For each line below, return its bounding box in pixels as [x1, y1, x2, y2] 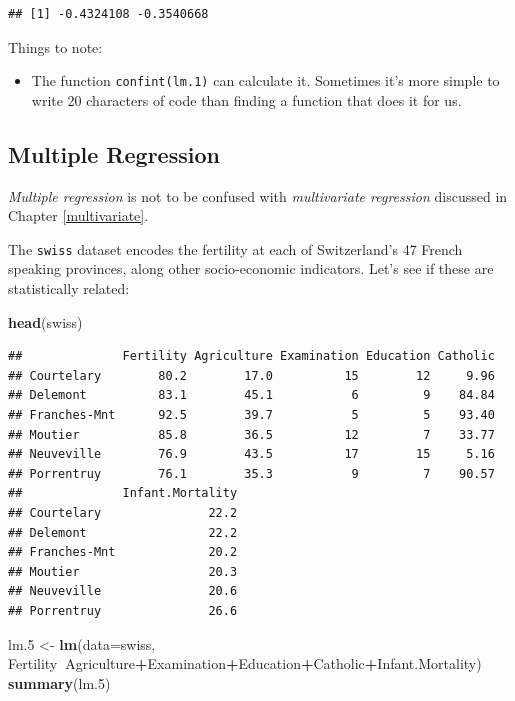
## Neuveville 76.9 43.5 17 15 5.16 [8, 447, 495, 462]
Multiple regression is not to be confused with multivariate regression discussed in [8, 185, 508, 206]
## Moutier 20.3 [8, 564, 238, 579]
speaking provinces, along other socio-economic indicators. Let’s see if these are [8, 258, 494, 279]
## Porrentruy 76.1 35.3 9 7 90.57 [8, 466, 495, 481]
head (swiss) [8, 311, 83, 332]
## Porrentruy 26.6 [8, 603, 238, 618]
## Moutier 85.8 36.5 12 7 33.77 [8, 427, 495, 442]
